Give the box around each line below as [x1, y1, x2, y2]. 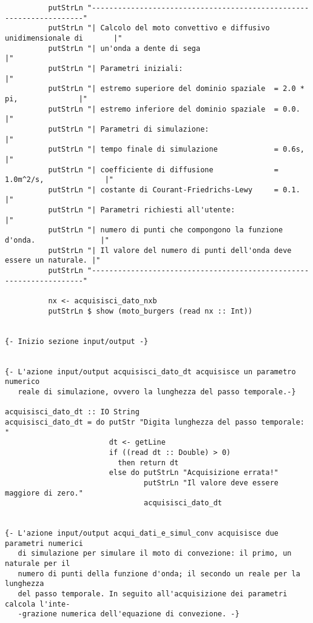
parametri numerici [5, 539, 83, 548]
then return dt [118, 458, 179, 467]
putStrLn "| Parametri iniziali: [48, 64, 183, 73]
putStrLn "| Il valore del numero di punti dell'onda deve [48, 246, 292, 255]
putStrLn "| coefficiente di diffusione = [48, 165, 279, 174]
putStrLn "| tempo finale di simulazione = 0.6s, [48, 145, 305, 154]
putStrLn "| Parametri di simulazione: [48, 124, 209, 133]
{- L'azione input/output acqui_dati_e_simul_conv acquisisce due [5, 529, 279, 538]
